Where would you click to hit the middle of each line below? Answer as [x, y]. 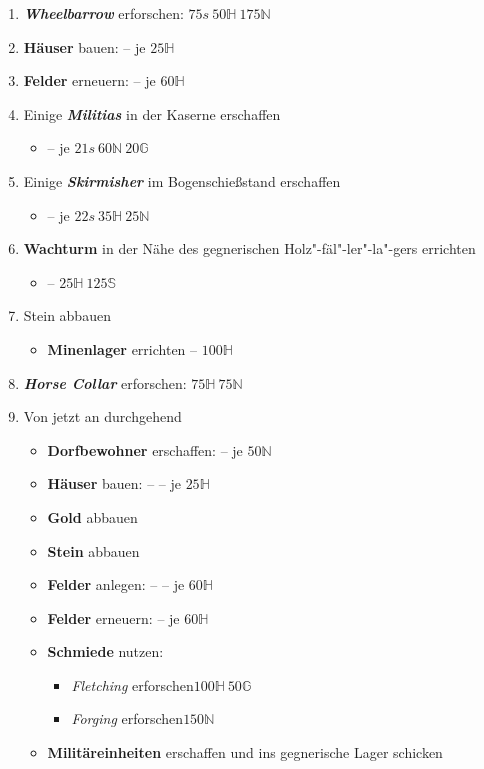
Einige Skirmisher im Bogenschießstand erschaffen [182, 180]
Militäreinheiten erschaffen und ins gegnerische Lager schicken [245, 752]
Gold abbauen [92, 516]
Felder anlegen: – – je [116, 584]
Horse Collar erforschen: [105, 382]
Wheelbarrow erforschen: [103, 13]
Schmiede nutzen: [105, 651]
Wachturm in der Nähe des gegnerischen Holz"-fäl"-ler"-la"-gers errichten [249, 248]
